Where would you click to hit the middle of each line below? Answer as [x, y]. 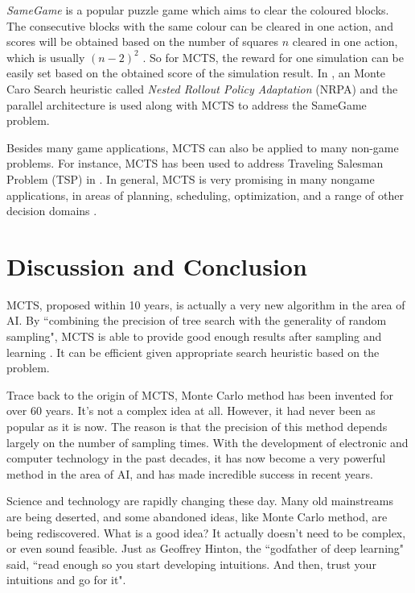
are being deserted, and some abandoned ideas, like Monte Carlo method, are [197, 516]
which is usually [46, 57]
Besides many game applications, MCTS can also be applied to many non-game [203, 147]
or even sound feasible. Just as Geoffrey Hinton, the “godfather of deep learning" [205, 548]
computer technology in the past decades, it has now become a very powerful [196, 458]
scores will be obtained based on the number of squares [143, 41]
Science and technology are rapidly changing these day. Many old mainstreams [200, 501]
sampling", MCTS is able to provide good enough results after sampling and [194, 336]
